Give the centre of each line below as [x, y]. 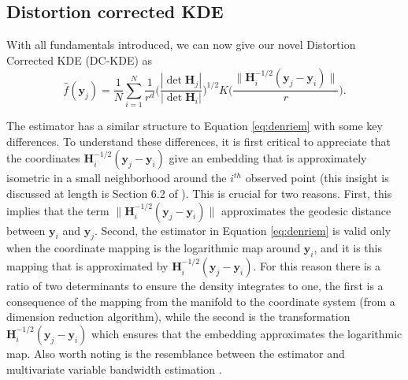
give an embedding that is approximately [268, 158]
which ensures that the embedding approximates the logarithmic [247, 333]
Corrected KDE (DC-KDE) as [80, 60]
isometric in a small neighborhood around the [117, 178]
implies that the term [58, 210]
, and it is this [348, 248]
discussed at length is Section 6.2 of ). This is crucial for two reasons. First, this [199, 193]
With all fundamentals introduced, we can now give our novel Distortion [181, 45]
